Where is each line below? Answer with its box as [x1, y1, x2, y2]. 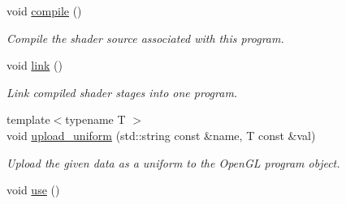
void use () [6, 181, 60, 198]
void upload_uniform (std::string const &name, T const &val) [6, 126, 316, 143]
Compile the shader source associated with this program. [6, 29, 284, 46]
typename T [65, 111, 126, 128]
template [6, 111, 50, 128]
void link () [6, 57, 63, 74]
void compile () [6, 2, 82, 19]
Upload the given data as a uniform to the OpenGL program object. [6, 154, 340, 171]
